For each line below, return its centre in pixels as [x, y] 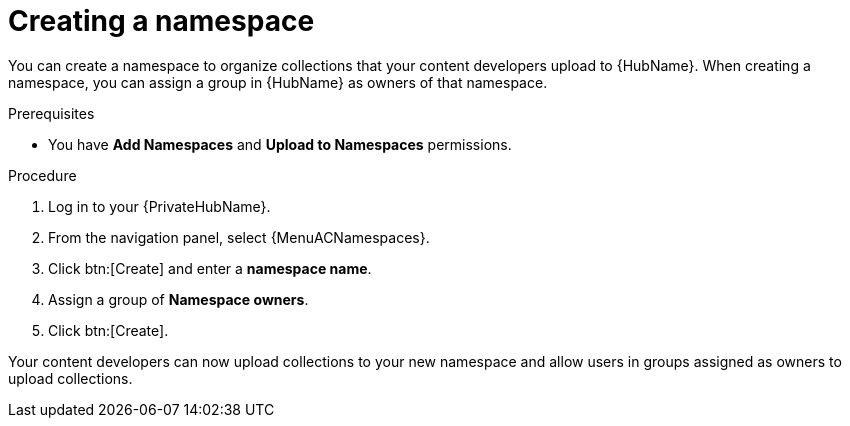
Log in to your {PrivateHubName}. [159, 206]
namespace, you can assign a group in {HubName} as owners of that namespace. [278, 82]
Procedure [42, 175]
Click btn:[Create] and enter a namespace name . [210, 268]
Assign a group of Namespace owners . [178, 299]
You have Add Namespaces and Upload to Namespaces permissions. [280, 144]
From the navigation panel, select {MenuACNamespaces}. [239, 237]
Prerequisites [51, 113]
